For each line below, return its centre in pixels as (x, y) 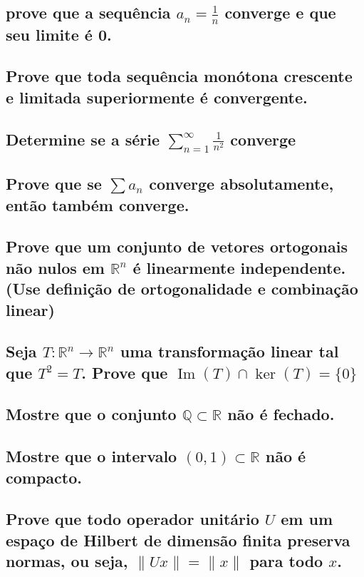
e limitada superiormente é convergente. (157, 97)
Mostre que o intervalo (92, 456)
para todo (286, 561)
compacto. (44, 477)
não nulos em (55, 267)
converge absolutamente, (241, 184)
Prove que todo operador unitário (132, 519)
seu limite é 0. (59, 34)
